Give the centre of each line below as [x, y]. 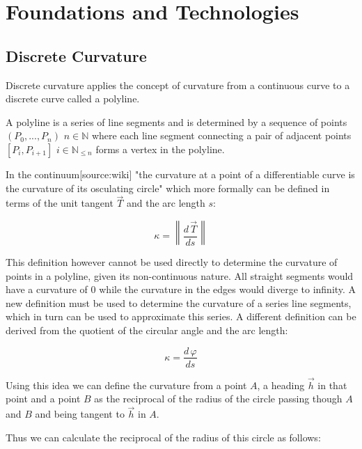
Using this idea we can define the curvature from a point [126, 385]
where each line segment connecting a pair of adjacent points [221, 135]
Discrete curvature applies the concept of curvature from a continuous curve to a [178, 85]
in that [332, 385]
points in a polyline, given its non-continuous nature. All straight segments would [180, 275]
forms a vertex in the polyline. [160, 149]
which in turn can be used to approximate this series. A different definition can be [181, 316]
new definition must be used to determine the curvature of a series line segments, [179, 302]
